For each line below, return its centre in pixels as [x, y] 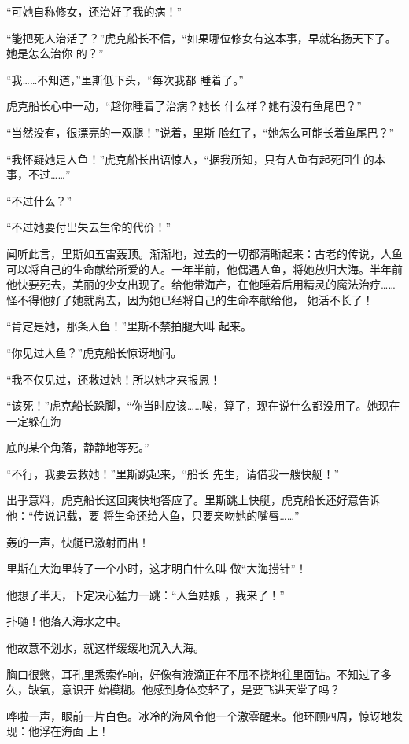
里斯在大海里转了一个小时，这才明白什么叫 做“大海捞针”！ [157, 568]
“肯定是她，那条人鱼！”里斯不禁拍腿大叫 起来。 [129, 326]
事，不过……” [39, 174]
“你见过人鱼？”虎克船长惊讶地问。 [94, 352]
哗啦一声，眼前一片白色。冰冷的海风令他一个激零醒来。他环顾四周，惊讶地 [199, 715]
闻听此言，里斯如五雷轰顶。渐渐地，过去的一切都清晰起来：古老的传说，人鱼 [204, 253]
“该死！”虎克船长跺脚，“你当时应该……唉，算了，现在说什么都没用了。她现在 [203, 405]
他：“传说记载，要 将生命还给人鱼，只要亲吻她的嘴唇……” [153, 516]
